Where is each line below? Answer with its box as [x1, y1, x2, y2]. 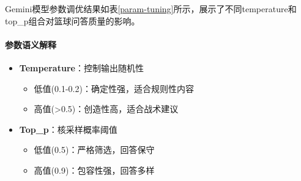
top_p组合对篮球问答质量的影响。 [5, 14, 140, 27]
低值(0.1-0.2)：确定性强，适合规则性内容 [34, 82, 194, 94]
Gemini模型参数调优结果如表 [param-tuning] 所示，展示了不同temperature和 [5, 2, 297, 15]
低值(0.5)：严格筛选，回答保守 [34, 143, 155, 156]
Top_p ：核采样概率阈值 [19, 122, 117, 135]
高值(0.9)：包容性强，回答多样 [34, 163, 155, 176]
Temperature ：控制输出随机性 [19, 61, 144, 74]
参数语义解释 [5, 38, 56, 51]
